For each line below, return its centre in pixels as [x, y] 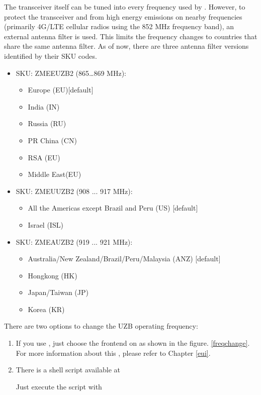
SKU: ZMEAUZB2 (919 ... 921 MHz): [74, 241]
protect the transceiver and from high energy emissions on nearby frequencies [123, 16]
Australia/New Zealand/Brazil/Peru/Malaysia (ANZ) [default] [124, 259]
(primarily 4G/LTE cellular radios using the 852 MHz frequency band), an [119, 26]
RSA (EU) [44, 157]
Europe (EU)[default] [61, 90]
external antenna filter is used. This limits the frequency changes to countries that [131, 36]
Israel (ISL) [46, 224]
